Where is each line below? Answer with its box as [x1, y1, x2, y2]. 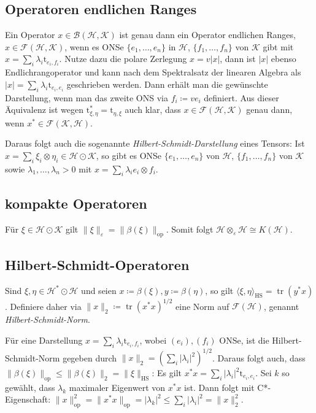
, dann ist [220, 52, 256, 65]
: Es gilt [152, 366, 182, 379]
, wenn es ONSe [64, 40, 124, 53]
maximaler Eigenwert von [69, 380, 166, 393]
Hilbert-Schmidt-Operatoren [5, 255, 190, 274]
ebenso [271, 52, 296, 65]
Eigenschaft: [5, 393, 51, 406]
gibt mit [263, 40, 294, 53]
